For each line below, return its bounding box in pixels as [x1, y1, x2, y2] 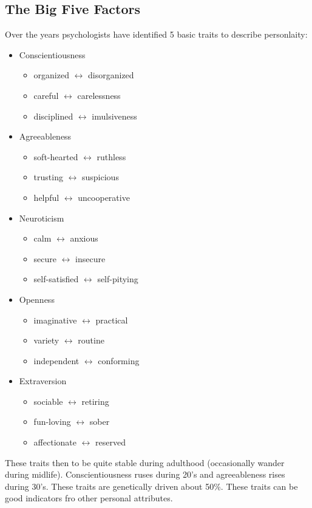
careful [33, 89, 59, 101]
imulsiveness [92, 109, 137, 122]
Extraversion [19, 374, 67, 387]
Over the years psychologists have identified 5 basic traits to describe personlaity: [5, 28, 308, 41]
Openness [19, 293, 55, 305]
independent [33, 354, 80, 367]
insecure [75, 252, 106, 265]
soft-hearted [33, 150, 78, 163]
